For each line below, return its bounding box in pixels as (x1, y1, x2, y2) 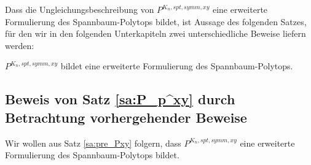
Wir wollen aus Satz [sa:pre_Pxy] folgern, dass (5, 136, 181, 149)
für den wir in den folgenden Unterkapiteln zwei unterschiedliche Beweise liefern (5, 27, 306, 40)
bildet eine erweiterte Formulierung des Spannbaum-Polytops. (60, 59, 293, 72)
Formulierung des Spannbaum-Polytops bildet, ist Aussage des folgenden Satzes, (5, 15, 307, 28)
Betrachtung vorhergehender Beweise (5, 107, 247, 126)
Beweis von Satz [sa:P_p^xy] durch (5, 90, 235, 109)
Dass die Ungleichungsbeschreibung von (5, 3, 154, 15)
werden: (5, 39, 34, 52)
